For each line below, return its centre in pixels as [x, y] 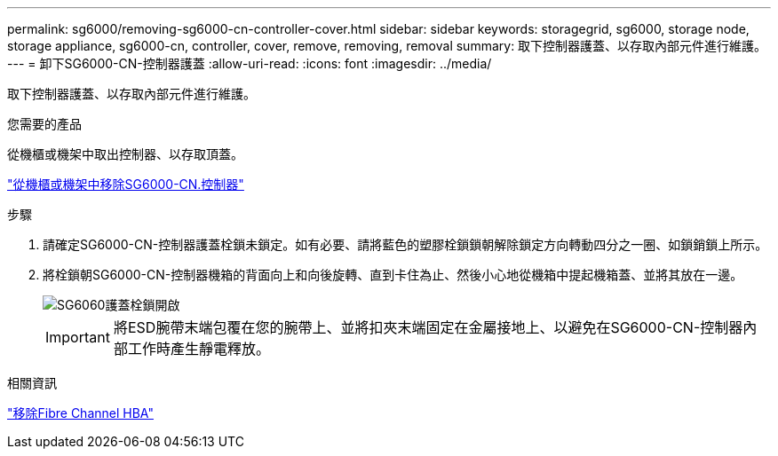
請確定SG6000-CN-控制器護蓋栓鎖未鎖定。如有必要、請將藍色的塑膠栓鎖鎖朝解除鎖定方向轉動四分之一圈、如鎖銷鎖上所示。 [405, 244]
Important [78, 337]
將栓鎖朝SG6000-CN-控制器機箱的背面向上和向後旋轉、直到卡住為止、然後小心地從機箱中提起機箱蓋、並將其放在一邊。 [393, 275]
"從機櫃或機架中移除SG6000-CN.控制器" [126, 184]
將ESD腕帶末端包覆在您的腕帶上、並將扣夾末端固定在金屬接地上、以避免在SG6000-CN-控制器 [428, 327]
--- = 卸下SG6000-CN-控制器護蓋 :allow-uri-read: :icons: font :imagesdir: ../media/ [250, 63]
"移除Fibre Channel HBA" [80, 413]
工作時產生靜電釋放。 [198, 349]
